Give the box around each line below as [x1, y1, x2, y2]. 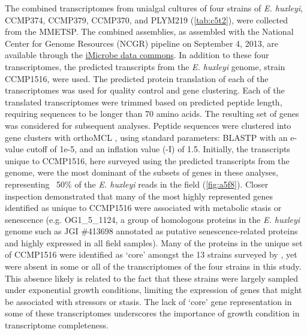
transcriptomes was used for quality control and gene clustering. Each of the [5, 84, 285, 96]
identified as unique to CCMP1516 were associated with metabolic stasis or [5, 201, 282, 214]
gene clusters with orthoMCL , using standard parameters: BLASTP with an [5, 131, 288, 143]
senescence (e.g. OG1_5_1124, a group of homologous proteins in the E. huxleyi [5, 213, 300, 225]
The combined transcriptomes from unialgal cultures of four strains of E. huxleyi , [5, 2, 303, 14]
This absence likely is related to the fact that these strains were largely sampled [5, 271, 299, 284]
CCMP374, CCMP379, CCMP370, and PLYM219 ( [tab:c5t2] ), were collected [5, 13, 288, 26]
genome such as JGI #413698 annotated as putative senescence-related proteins [5, 225, 298, 237]
